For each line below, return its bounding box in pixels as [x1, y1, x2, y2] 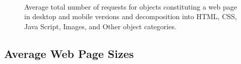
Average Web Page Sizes [4, 45, 134, 61]
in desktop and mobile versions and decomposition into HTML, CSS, [24, 11, 237, 22]
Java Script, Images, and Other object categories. [24, 21, 176, 31]
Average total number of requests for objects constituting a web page [24, 1, 237, 12]
